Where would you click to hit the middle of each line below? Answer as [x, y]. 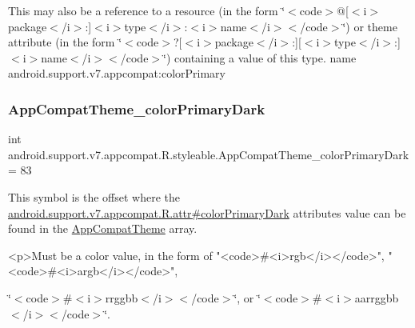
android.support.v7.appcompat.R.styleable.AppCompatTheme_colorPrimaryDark [209, 154]
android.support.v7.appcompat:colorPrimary [117, 73]
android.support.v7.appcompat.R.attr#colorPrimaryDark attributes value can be [207, 212]
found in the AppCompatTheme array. [103, 228]
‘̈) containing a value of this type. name [260, 57]
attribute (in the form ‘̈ [65, 42]
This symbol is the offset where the [94, 196]
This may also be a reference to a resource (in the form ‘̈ [147, 10]
